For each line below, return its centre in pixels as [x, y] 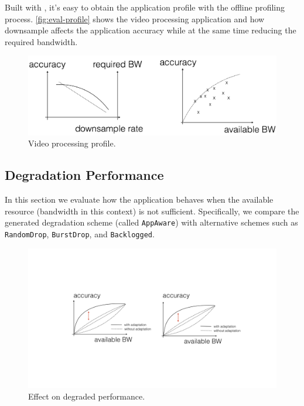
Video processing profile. [72, 143]
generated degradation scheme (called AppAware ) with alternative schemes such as [151, 222]
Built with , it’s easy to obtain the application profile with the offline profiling [145, 7]
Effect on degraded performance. [87, 396]
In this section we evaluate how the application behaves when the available [139, 199]
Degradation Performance [84, 175]
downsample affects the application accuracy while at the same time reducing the [151, 30]
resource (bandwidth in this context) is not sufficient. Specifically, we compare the [152, 211]
